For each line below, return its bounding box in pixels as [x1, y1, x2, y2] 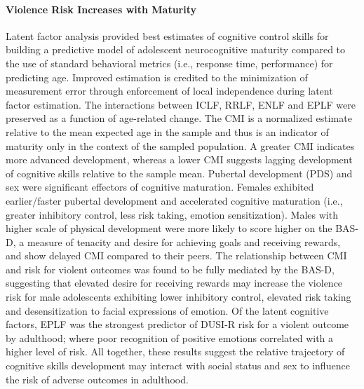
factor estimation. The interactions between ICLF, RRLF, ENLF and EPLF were [6, 97, 356, 111]
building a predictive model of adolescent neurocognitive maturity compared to [6, 42, 346, 57]
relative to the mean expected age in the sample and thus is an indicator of [6, 124, 329, 139]
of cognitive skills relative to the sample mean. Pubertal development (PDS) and [6, 165, 353, 180]
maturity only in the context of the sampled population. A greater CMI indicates [6, 138, 355, 153]
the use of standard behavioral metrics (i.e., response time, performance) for [6, 55, 333, 70]
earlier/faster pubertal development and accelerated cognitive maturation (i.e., [6, 193, 343, 207]
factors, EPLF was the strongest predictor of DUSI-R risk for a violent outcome [6, 317, 349, 332]
